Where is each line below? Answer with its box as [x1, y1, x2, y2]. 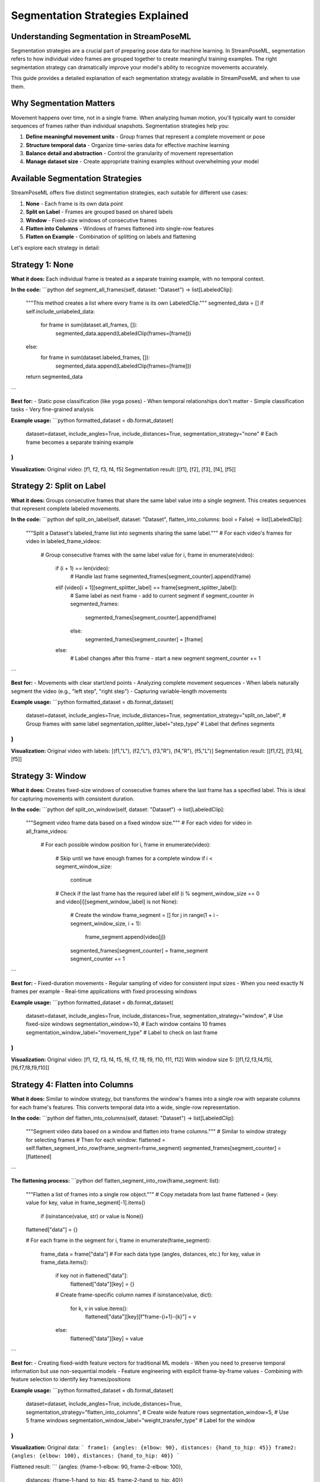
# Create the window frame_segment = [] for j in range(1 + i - [70, 912, 219, 919]
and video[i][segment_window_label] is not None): [55, 898, 178, 905]
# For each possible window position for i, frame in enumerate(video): [40, 841, 211, 848]
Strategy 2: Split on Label [11, 481, 106, 491]
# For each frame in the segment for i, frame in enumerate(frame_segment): [25, 1237, 211, 1244]
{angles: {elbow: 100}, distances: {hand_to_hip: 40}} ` [11, 1452, 180, 1459]
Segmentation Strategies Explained [11, 9, 189, 22]
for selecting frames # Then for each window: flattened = [25, 1136, 166, 1144]
